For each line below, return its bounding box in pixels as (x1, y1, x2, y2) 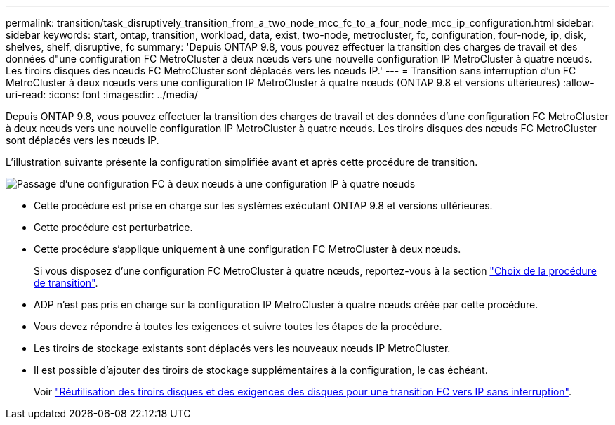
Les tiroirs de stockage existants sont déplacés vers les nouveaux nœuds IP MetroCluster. (34, 342, 451, 354)
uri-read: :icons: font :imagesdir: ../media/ (6, 89, 198, 100)
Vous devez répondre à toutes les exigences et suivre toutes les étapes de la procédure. (34, 320, 442, 332)
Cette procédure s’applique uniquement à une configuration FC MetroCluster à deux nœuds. (34, 243, 461, 255)
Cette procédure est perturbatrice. (34, 221, 193, 233)
